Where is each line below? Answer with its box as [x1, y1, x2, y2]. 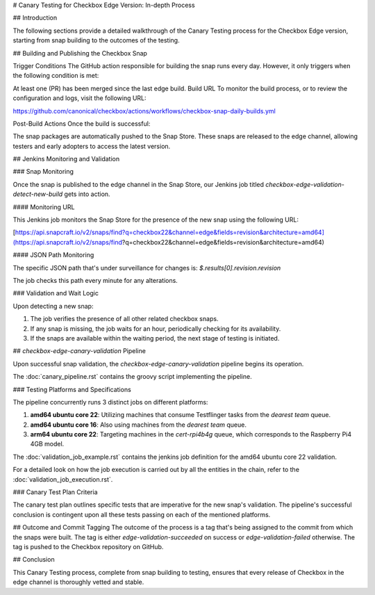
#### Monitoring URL [12, 202, 75, 211]
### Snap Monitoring [12, 168, 74, 176]
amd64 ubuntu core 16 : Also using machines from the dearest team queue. [30, 421, 247, 429]
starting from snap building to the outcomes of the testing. [12, 36, 180, 44]
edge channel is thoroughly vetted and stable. [12, 578, 144, 587]
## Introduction [12, 14, 58, 22]
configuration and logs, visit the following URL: [12, 94, 147, 102]
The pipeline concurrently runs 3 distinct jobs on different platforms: [12, 398, 208, 406]
